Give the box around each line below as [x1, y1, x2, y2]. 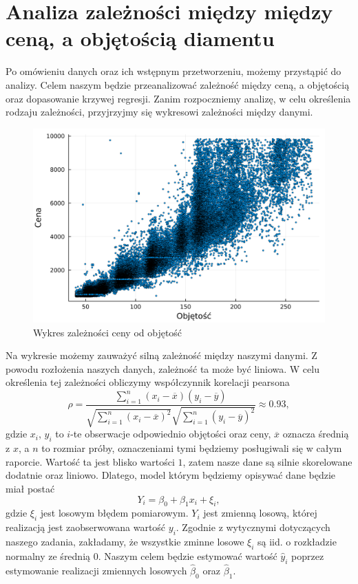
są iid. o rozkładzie [257, 534, 337, 549]
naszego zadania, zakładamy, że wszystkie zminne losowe [6, 534, 244, 549]
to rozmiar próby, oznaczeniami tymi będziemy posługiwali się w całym [41, 441, 342, 455]
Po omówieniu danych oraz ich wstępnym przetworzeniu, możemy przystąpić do [6, 64, 341, 78]
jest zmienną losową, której [203, 506, 317, 520]
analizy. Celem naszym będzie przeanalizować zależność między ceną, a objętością [6, 77, 350, 91]
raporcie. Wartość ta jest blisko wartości [6, 454, 175, 468]
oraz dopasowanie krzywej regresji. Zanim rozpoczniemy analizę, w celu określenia [6, 91, 351, 105]
